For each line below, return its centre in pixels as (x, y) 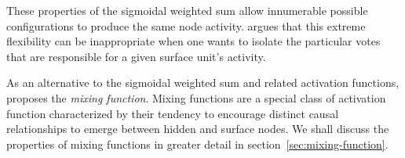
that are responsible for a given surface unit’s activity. (136, 56)
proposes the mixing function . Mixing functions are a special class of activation (196, 97)
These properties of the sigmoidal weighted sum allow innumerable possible (187, 10)
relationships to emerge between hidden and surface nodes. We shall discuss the (198, 129)
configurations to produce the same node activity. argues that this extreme (186, 25)
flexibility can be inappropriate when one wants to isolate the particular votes (193, 41)
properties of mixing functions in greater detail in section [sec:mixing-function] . (197, 144)
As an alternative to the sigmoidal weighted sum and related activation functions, (203, 83)
